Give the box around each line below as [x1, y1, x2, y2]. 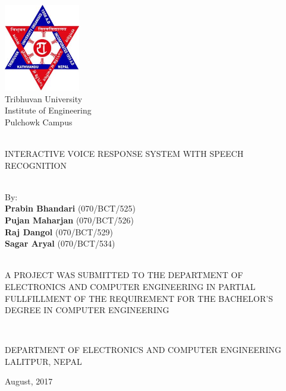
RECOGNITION [5, 159, 67, 171]
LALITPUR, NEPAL [5, 355, 82, 367]
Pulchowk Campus [5, 115, 73, 128]
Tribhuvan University [5, 92, 83, 105]
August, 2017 [5, 375, 53, 387]
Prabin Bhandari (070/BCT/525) [5, 202, 136, 215]
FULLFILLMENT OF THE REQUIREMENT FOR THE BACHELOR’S [5, 292, 273, 304]
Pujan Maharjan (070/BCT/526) [5, 213, 134, 226]
